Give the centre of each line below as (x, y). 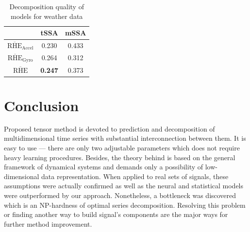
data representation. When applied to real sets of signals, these (135, 176)
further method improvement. (48, 224)
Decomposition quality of (47, 6)
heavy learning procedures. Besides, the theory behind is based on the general (120, 157)
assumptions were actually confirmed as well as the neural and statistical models (124, 186)
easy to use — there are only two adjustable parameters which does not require (122, 147)
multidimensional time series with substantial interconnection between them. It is (125, 138)
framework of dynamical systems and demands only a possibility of (104, 167)
